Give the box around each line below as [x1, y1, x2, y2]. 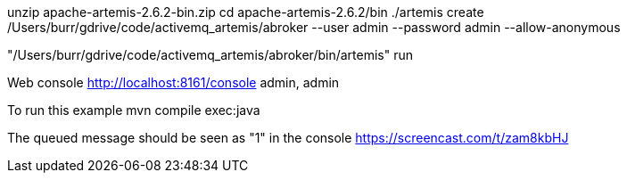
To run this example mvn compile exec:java [7, 102, 260, 118]
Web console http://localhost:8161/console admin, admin [7, 75, 340, 90]
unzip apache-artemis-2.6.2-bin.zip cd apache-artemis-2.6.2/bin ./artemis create [7, 4, 484, 20]
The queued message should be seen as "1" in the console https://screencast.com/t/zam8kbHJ [7, 130, 569, 145]
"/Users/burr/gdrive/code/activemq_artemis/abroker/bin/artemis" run [7, 47, 414, 62]
